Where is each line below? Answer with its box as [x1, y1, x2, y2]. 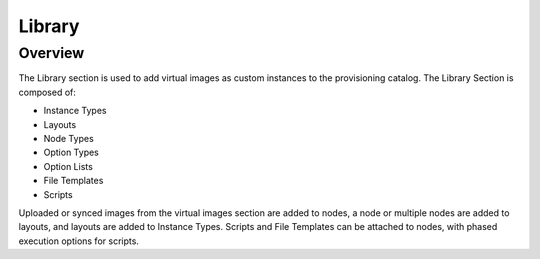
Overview [18, 44, 85, 62]
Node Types [43, 132, 94, 144]
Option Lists [43, 160, 94, 172]
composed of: [18, 86, 77, 98]
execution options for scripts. [18, 235, 140, 247]
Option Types [43, 146, 100, 159]
